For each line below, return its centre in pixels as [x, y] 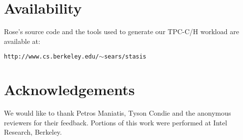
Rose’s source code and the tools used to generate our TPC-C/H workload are [121, 31]
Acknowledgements [69, 90]
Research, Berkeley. [33, 132]
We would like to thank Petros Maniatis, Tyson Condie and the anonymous [118, 113]
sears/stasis [125, 57]
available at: [22, 41]
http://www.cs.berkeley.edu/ [52, 57]
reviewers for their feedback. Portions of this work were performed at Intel [116, 122]
